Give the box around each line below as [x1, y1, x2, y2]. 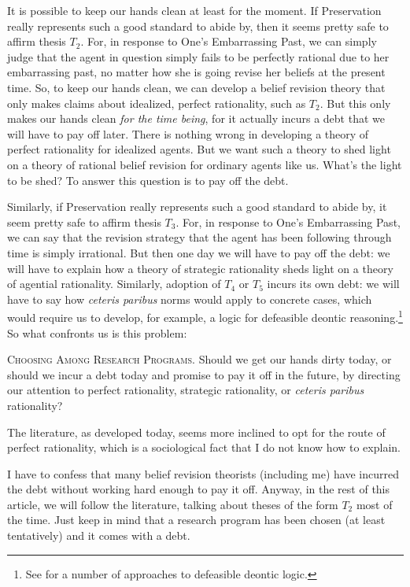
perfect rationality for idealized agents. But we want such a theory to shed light [7, 141, 391, 157]
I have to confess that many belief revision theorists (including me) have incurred [7, 465, 399, 482]
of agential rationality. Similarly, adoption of [7, 275, 221, 292]
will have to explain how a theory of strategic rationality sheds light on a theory [7, 260, 393, 276]
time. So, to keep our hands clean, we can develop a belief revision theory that [7, 79, 386, 95]
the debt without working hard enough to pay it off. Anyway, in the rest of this [7, 481, 390, 497]
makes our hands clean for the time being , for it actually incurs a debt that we [7, 110, 385, 127]
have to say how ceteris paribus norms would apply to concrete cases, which [7, 290, 372, 307]
